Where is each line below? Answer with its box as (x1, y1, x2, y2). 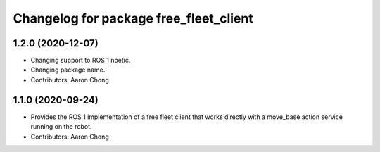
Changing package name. (30, 65, 106, 74)
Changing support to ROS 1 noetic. (30, 56, 131, 65)
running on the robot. (30, 122, 92, 131)
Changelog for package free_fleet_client (13, 11, 253, 26)
